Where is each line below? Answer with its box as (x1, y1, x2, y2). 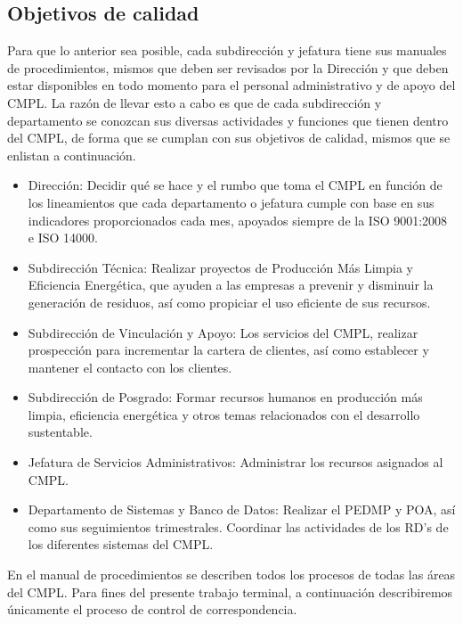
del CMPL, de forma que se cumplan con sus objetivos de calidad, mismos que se (7, 128, 451, 147)
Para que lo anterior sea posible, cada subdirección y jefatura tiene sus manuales (7, 41, 447, 60)
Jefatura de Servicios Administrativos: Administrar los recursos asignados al (28, 453, 443, 472)
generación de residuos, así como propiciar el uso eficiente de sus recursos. (28, 292, 431, 311)
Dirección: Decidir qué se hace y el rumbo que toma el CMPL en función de (28, 176, 443, 194)
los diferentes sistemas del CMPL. (28, 535, 214, 554)
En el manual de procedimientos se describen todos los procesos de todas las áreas (7, 565, 456, 584)
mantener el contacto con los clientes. (28, 357, 232, 376)
